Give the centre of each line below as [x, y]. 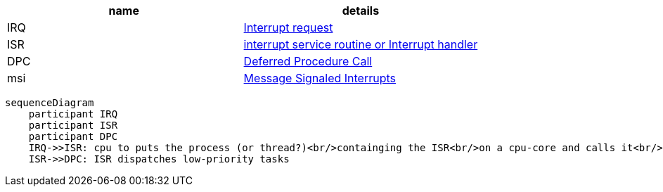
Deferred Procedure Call [308, 61]
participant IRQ [73, 114]
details [361, 11]
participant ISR [73, 125]
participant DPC [73, 136]
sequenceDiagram [50, 103]
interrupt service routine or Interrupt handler [361, 44]
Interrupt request [288, 27]
